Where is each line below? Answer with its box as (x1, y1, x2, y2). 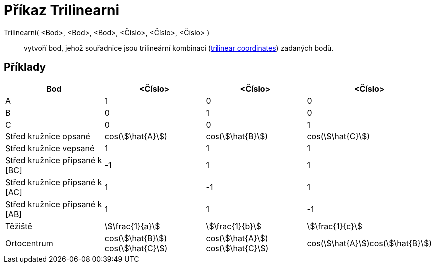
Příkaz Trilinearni (4, 2, 120, 19)
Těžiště (5, 221, 32, 231)
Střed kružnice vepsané (5, 143, 95, 153)
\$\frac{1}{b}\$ (206, 221, 261, 231)
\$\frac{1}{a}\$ (104, 221, 160, 231)
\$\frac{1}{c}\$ (307, 221, 363, 231)
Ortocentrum (5, 238, 53, 248)
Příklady (4, 61, 46, 74)
